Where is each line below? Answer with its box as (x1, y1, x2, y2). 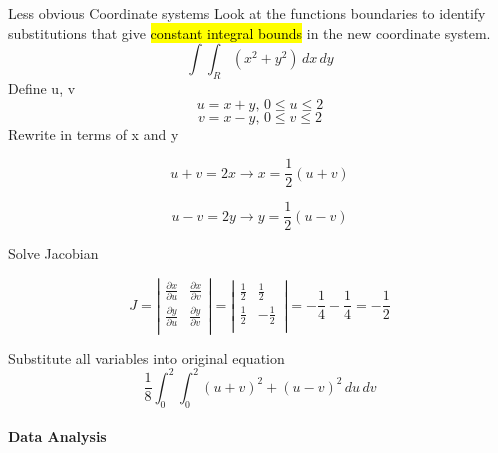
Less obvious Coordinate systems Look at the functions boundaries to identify (8, 3, 486, 23)
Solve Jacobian (8, 243, 99, 264)
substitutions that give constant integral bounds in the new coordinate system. (8, 22, 491, 43)
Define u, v (8, 77, 76, 98)
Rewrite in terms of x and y (8, 123, 179, 144)
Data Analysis (8, 426, 107, 447)
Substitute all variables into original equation (8, 347, 285, 368)
